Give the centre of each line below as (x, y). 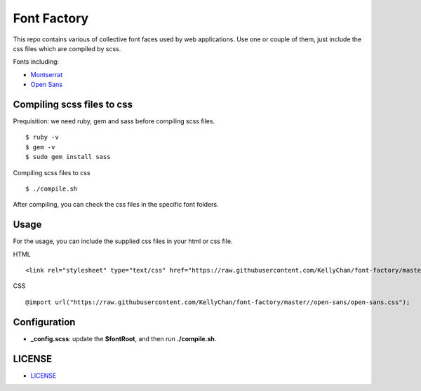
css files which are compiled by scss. (67, 48)
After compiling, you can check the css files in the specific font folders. (116, 205)
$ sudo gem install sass (68, 157)
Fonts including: (36, 62)
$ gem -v (40, 147)
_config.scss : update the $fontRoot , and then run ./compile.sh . (123, 338)
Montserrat (47, 74)
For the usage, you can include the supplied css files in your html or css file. (123, 241)
